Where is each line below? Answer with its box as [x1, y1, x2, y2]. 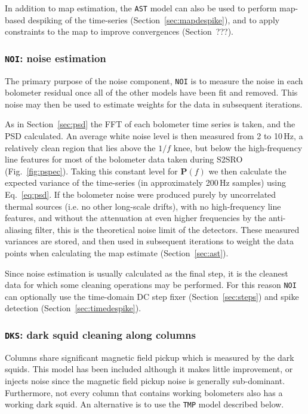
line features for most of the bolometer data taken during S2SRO [5, 153, 243, 165]
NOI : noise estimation [5, 50, 106, 65]
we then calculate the [208, 164, 287, 177]
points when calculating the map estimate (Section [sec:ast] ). [5, 247, 229, 259]
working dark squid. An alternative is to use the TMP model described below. [5, 398, 284, 410]
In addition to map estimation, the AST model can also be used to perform [5, 2, 277, 14]
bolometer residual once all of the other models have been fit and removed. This [5, 86, 298, 99]
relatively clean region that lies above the [5, 141, 156, 154]
